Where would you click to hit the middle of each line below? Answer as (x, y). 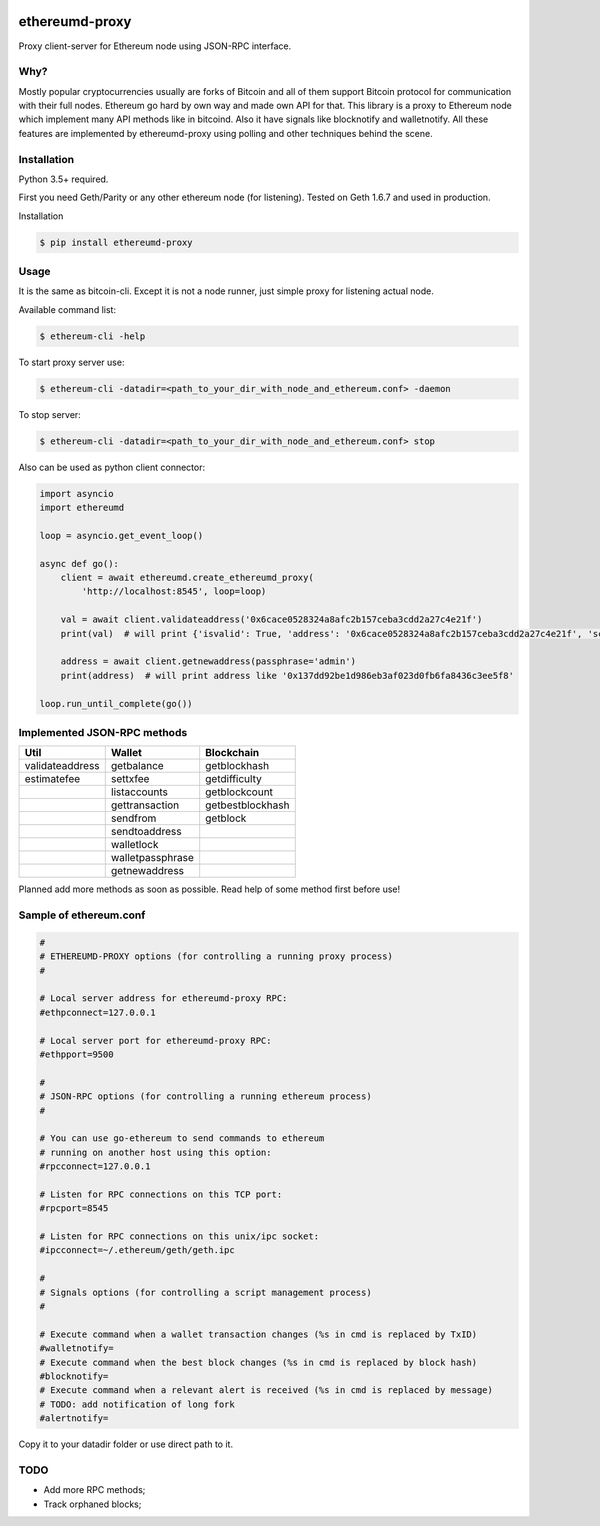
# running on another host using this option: (155, 1152)
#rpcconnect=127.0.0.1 (95, 1166)
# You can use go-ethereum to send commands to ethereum (182, 1138)
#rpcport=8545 (74, 1208)
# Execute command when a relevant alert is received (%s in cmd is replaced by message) (266, 1390)
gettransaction (145, 805)
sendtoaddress (146, 832)
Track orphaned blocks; (92, 1504)
